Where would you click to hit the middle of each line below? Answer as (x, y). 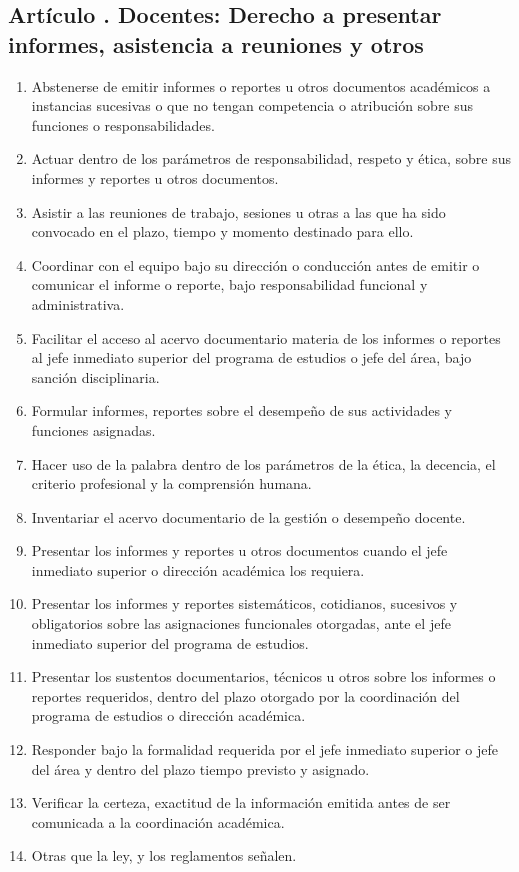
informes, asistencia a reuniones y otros (216, 43)
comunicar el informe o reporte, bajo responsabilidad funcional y (229, 284)
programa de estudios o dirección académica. (168, 715)
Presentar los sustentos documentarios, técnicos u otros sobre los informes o (263, 676)
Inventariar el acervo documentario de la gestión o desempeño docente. (248, 516)
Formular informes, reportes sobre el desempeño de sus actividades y (241, 410)
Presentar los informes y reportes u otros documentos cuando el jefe (239, 550)
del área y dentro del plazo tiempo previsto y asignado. (200, 768)
